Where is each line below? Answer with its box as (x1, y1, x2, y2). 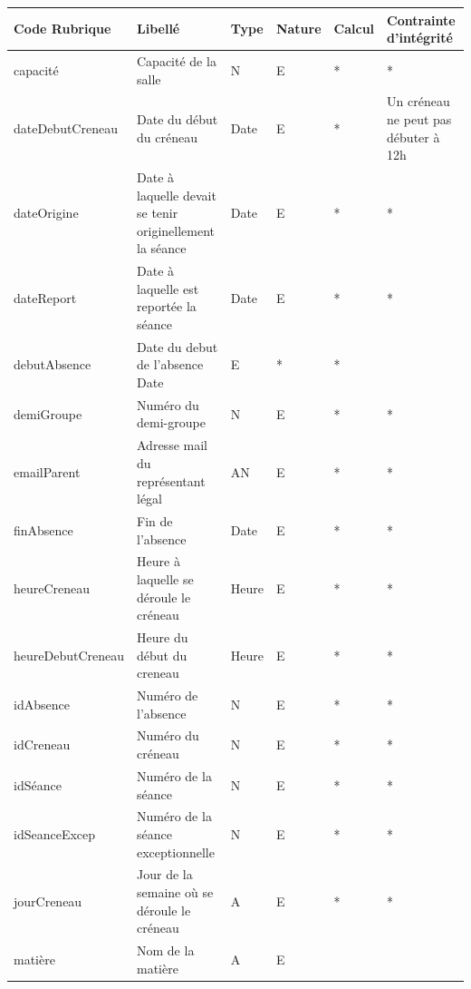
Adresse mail (137, 436, 207, 455)
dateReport (14, 288, 77, 307)
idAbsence (14, 694, 70, 713)
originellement (137, 220, 216, 240)
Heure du (137, 628, 188, 646)
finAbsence (14, 520, 73, 539)
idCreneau (14, 735, 71, 754)
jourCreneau (14, 891, 82, 910)
